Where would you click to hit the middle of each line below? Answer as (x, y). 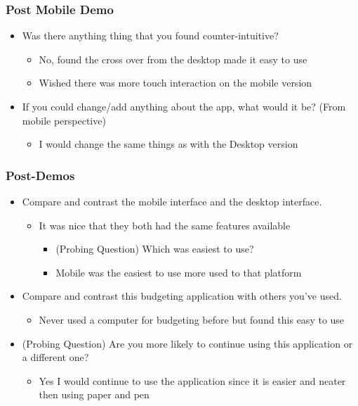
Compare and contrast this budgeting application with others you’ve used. (182, 296)
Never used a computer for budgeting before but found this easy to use (192, 319)
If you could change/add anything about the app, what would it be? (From (184, 106)
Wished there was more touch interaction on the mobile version (175, 83)
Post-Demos (40, 175)
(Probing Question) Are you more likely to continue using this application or (187, 343)
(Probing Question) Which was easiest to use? (155, 249)
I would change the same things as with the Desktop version (168, 144)
